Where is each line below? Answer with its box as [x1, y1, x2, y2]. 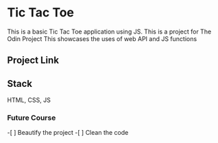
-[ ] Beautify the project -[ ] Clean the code [7, 129, 129, 137]
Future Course [7, 113, 56, 122]
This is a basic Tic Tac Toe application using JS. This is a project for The [7, 27, 212, 36]
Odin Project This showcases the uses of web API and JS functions [7, 34, 197, 42]
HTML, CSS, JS [7, 96, 51, 104]
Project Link [7, 55, 60, 66]
